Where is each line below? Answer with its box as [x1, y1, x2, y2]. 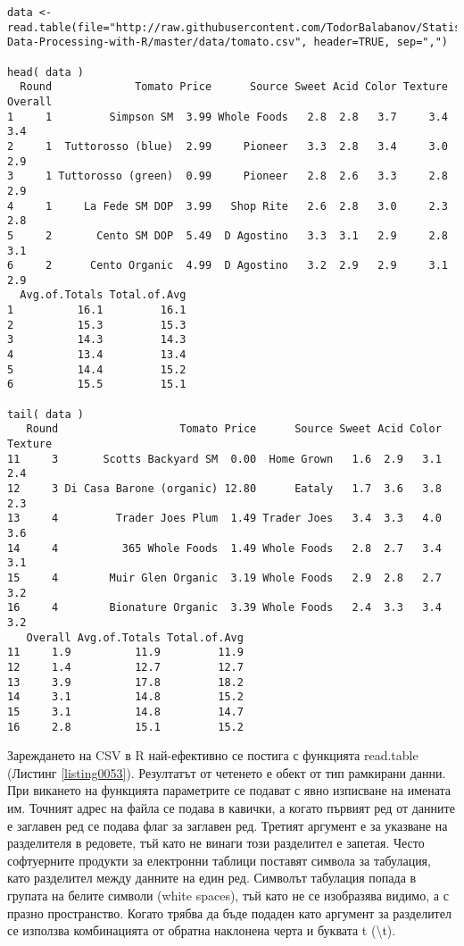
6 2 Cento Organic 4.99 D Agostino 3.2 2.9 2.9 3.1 [7, 259, 448, 272]
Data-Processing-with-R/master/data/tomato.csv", [7, 36, 308, 49]
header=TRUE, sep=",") [313, 36, 448, 49]
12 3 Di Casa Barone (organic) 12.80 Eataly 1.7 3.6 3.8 [7, 482, 442, 495]
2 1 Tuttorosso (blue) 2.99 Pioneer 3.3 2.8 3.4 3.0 [7, 139, 448, 153]
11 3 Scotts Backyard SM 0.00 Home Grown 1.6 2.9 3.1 [7, 452, 442, 465]
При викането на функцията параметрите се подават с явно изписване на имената [7, 781, 452, 799]
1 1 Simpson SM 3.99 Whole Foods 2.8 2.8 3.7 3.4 [7, 110, 448, 123]
